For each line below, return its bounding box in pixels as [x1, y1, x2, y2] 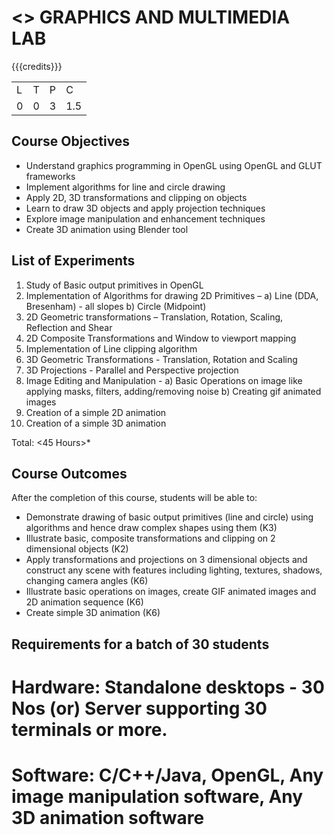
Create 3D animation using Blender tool [25, 223, 189, 235]
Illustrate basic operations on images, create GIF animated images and [25, 586, 317, 598]
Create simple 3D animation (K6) [25, 607, 161, 619]
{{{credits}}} [11, 60, 63, 72]
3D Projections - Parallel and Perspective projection [25, 364, 239, 376]
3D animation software [11, 807, 205, 830]
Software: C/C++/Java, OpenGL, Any [11, 764, 324, 787]
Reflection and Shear [25, 321, 113, 333]
